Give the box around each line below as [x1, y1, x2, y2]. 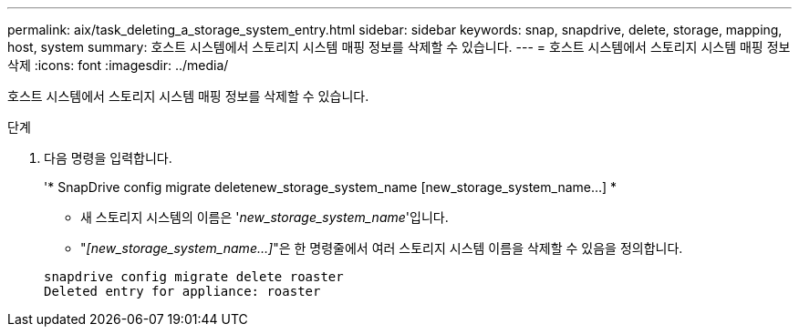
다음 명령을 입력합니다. [44, 150, 172, 166]
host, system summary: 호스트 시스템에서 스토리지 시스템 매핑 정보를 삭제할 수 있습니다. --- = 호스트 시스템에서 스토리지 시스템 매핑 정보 [7, 39, 791, 55]
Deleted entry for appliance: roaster [44, 284, 321, 299]
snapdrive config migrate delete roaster [44, 269, 344, 284]
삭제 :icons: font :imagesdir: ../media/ [7, 57, 229, 73]
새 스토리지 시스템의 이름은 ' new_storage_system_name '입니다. [80, 209, 449, 225]
